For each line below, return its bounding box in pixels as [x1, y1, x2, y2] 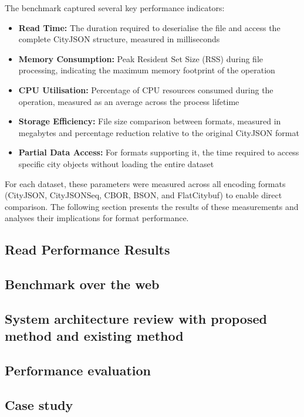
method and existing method [5, 327, 184, 345]
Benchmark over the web [5, 275, 160, 293]
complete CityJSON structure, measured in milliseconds [18, 33, 220, 45]
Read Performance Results [5, 240, 170, 259]
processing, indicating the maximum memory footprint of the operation [18, 64, 275, 76]
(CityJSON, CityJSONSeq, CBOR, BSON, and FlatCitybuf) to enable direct [5, 189, 282, 201]
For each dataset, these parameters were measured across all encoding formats [5, 177, 286, 189]
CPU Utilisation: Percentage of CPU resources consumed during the [18, 83, 273, 96]
